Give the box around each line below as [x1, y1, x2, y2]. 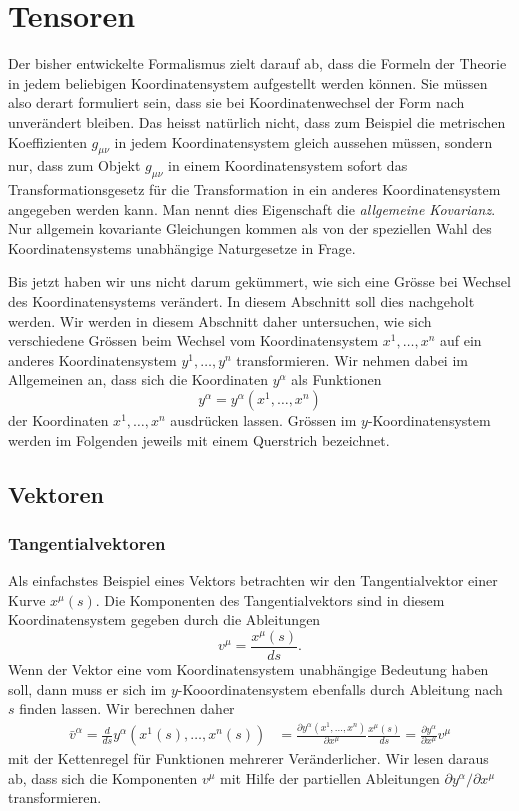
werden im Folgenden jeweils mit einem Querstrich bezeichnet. [8, 429, 390, 450]
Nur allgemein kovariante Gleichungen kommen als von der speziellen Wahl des [8, 218, 492, 239]
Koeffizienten [8, 131, 87, 152]
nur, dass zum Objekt [8, 155, 141, 176]
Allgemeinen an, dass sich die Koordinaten [8, 369, 269, 390]
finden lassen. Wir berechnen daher [19, 698, 235, 719]
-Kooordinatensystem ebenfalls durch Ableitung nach [177, 678, 503, 699]
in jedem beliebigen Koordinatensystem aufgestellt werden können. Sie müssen [8, 72, 488, 93]
